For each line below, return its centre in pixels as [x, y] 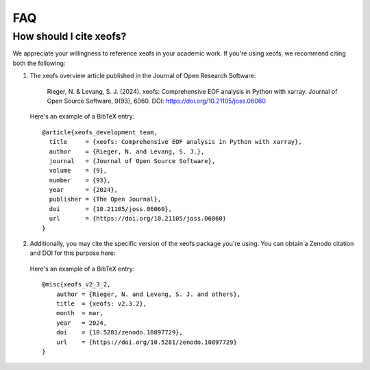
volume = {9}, [78, 171]
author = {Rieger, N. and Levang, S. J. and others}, [148, 294]
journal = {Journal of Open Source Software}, [132, 161]
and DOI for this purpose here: [73, 253]
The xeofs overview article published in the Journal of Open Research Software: [143, 76]
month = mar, [80, 313]
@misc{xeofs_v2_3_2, [76, 285]
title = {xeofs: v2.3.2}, [101, 304]
